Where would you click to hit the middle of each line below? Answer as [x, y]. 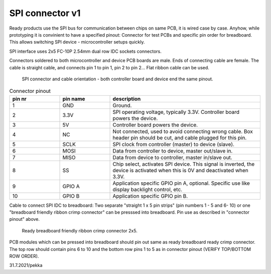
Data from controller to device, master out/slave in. [173, 151]
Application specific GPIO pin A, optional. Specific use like [181, 183]
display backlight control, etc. [148, 189]
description [127, 99]
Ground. [122, 105]
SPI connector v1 [45, 13]
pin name [74, 99]
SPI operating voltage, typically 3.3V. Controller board [176, 112]
